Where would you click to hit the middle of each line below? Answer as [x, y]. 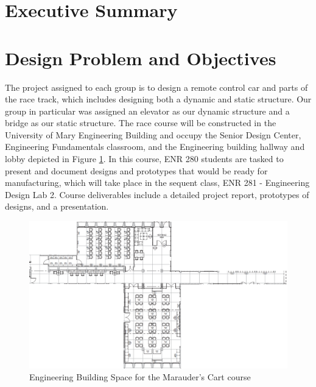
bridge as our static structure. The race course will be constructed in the [141, 123]
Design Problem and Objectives [141, 58]
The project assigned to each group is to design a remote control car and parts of [156, 87]
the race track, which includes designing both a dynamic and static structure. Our [158, 99]
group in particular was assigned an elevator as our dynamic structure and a [147, 111]
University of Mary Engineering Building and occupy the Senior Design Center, [153, 134]
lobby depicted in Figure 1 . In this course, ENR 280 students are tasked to [144, 159]
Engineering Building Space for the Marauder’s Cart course [140, 377]
